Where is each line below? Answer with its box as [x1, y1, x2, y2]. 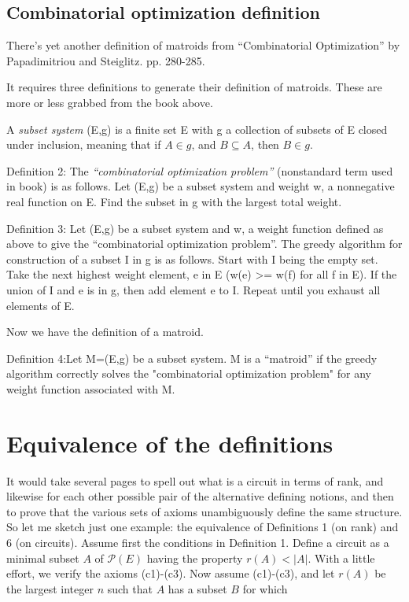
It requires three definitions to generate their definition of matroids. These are [6, 79, 382, 95]
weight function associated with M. [6, 380, 175, 397]
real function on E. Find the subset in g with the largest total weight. [6, 193, 342, 209]
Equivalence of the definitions [6, 427, 333, 459]
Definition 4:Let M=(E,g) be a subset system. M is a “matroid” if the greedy [6, 349, 378, 366]
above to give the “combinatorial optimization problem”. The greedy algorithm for [6, 235, 403, 252]
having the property [146, 549, 243, 566]
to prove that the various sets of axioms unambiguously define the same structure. [6, 503, 403, 519]
